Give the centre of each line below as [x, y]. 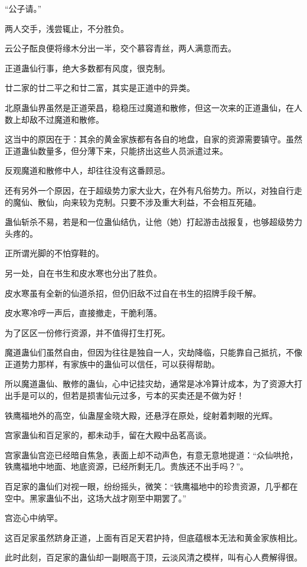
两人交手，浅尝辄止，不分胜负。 [67, 28]
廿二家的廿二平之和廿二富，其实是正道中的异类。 [100, 88]
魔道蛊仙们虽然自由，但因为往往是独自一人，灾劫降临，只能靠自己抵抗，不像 [153, 352]
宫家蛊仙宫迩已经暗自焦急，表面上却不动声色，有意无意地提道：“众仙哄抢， [151, 454]
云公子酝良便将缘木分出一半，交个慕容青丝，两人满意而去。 [120, 48]
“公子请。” [23, 8]
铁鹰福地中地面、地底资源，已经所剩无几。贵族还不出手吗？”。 [127, 466]
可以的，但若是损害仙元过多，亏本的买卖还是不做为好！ [137, 395]
